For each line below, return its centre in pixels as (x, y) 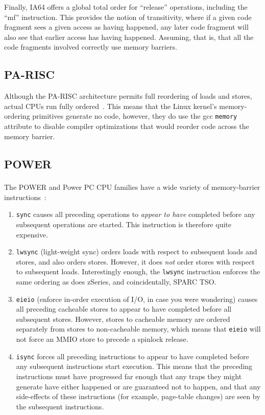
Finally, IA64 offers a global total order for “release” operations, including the (126, 7)
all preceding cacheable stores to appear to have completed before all (124, 309)
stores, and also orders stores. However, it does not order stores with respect (135, 261)
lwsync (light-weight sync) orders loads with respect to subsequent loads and (137, 252)
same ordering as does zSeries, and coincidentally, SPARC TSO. (116, 281)
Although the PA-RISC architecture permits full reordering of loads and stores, (128, 96)
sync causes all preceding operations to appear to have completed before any (136, 214)
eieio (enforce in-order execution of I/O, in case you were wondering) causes (137, 299)
